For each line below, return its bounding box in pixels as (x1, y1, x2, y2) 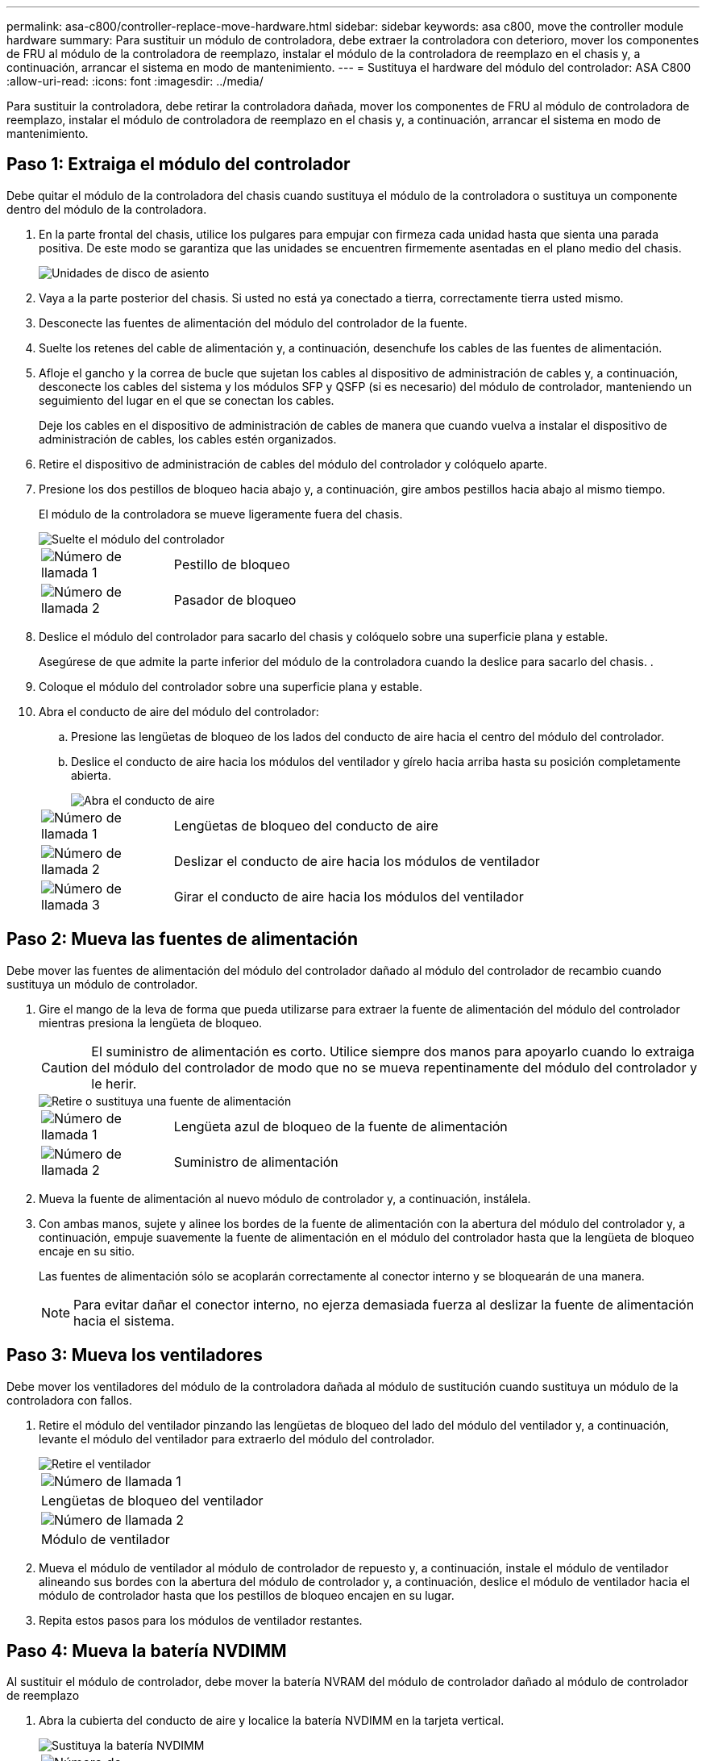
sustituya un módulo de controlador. (6, 976, 198, 991)
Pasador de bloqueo (173, 591, 297, 608)
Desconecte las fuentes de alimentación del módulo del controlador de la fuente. (39, 315, 467, 330)
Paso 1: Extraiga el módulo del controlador (6, 154, 351, 175)
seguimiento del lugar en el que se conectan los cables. (39, 393, 334, 407)
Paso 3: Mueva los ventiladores (6, 1345, 263, 1366)
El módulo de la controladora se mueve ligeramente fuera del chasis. (39, 506, 403, 521)
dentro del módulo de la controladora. (6, 202, 207, 216)
